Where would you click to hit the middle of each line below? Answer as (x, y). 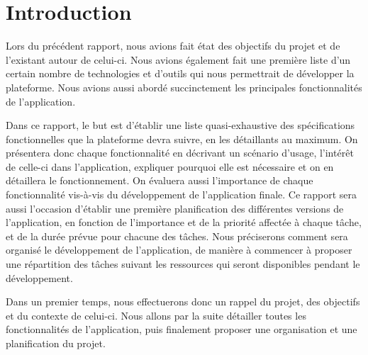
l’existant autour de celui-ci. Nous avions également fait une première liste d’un (178, 59)
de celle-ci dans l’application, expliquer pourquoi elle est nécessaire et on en (170, 166)
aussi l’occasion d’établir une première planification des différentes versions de (175, 208)
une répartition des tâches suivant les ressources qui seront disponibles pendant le (183, 264)
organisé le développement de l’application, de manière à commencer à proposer (179, 250)
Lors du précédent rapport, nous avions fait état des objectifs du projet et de (173, 46)
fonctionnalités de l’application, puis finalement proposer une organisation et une (182, 329)
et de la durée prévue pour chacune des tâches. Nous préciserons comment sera (177, 236)
